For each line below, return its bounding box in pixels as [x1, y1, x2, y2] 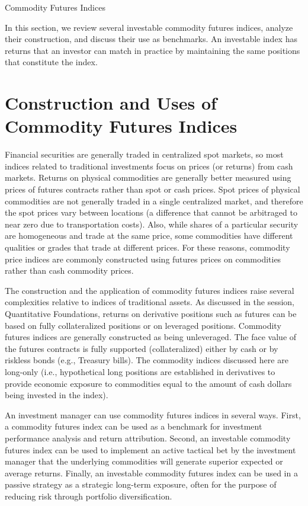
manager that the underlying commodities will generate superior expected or [5, 455, 283, 467]
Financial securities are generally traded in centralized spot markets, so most [5, 148, 284, 161]
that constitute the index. [5, 56, 98, 68]
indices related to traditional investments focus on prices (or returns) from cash [5, 159, 293, 172]
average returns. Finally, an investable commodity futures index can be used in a [5, 466, 298, 479]
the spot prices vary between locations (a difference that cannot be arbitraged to [5, 206, 297, 219]
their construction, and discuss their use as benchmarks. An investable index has [5, 33, 297, 45]
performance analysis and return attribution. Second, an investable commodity [5, 431, 291, 444]
